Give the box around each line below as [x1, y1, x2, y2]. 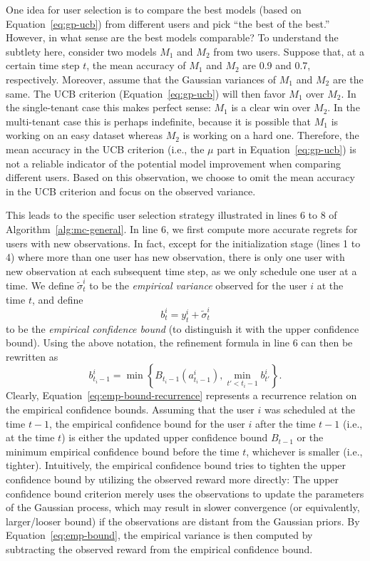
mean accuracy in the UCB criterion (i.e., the [6, 141, 205, 156]
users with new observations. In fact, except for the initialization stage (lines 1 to [6, 235, 361, 250]
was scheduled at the [264, 402, 355, 417]
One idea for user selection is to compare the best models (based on [6, 2, 302, 16]
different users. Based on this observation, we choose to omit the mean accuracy [6, 170, 355, 185]
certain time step [6, 58, 80, 73]
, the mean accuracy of [86, 58, 186, 73]
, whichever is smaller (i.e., [246, 443, 363, 458]
